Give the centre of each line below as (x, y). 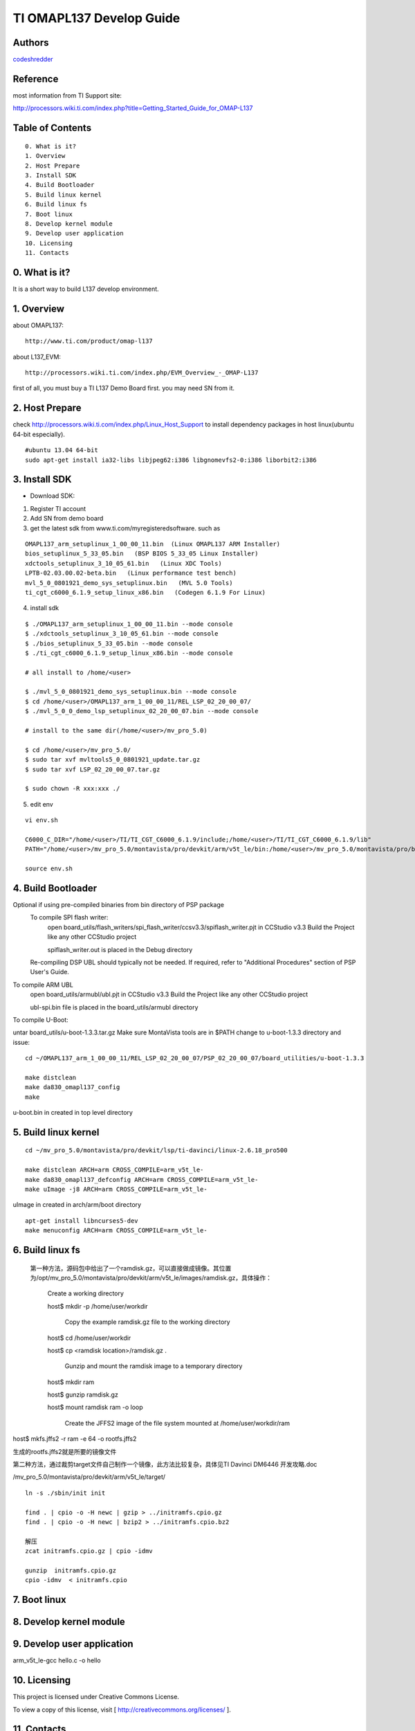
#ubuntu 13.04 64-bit (62, 450)
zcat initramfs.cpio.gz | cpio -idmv (89, 1551)
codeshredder (33, 60)
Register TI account (58, 508)
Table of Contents (52, 128)
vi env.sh (41, 820)
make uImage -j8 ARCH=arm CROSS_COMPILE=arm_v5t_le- (116, 1189)
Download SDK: (53, 496)
